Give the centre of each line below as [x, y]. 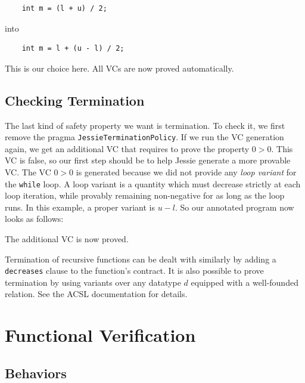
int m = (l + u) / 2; [64, 8]
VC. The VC [28, 172]
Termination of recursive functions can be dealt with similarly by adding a [141, 259]
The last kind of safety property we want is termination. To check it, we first [145, 125]
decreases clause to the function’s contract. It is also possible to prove [134, 271]
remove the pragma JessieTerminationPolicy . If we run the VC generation [144, 137]
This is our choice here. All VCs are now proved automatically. [119, 68]
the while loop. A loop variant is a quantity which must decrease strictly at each [153, 183]
